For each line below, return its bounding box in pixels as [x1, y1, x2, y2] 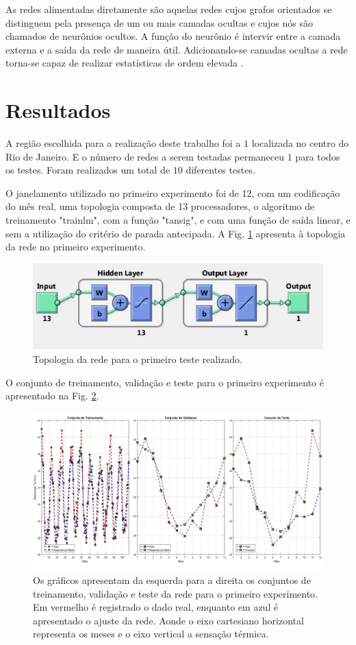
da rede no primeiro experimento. [5, 239, 146, 254]
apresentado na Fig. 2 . [5, 388, 99, 403]
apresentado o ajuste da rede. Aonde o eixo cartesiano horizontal [33, 613, 304, 627]
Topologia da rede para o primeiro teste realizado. [33, 351, 242, 366]
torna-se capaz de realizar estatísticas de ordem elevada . [5, 56, 244, 70]
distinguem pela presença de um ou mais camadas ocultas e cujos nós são [5, 15, 313, 30]
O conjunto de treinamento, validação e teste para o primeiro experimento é [5, 375, 324, 389]
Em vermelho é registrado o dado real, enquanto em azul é [33, 600, 279, 614]
